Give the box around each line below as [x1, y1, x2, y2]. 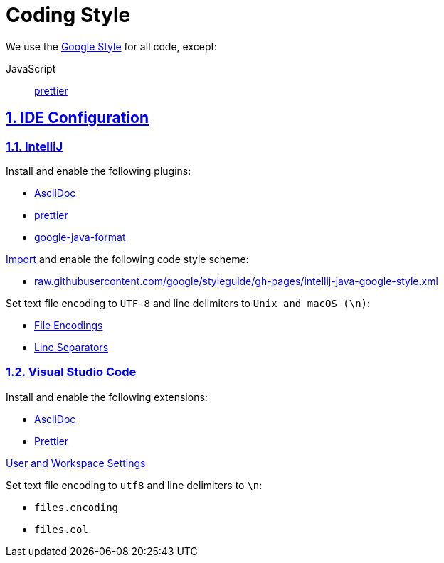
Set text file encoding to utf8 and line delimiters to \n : [6, 478, 263, 491]
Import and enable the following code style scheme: [6, 252, 249, 265]
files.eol [34, 523, 88, 535]
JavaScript [6, 62, 56, 75]
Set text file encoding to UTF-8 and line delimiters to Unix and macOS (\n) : [6, 296, 371, 309]
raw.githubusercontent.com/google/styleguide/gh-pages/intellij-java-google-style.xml [34, 274, 438, 287]
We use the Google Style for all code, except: [6, 40, 218, 53]
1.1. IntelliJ [6, 139, 63, 154]
